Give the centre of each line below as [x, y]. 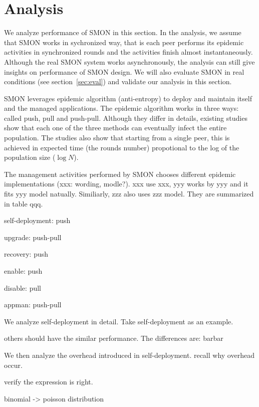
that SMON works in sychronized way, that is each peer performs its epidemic [124, 42]
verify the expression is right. [49, 382]
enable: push [23, 271]
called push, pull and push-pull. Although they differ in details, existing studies [126, 118]
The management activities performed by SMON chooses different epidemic [120, 174]
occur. [13, 365]
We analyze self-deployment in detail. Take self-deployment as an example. [119, 321]
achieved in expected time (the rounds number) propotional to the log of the [122, 147]
